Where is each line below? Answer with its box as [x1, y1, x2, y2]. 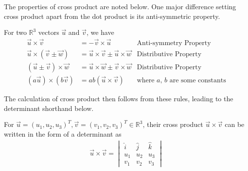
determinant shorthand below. [4, 103, 94, 113]
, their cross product [142, 119, 203, 129]
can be [225, 119, 245, 129]
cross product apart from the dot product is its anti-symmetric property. [4, 11, 220, 21]
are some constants [169, 77, 226, 84]
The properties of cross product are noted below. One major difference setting [4, 1, 236, 11]
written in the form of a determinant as [4, 128, 122, 139]
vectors [38, 27, 59, 37]
